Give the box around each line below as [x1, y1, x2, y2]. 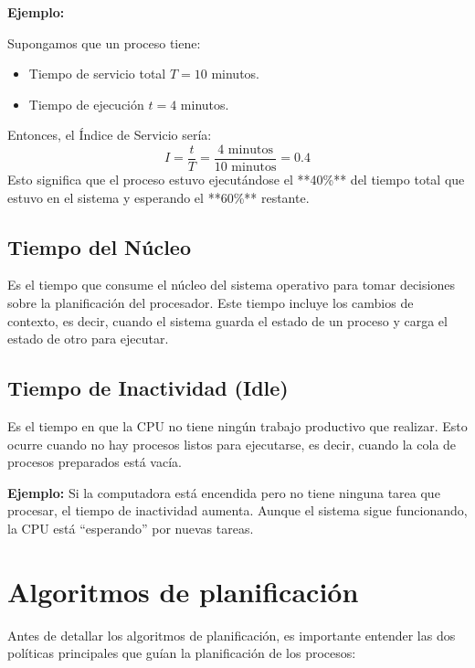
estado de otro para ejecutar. [7, 329, 169, 348]
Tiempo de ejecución [28, 94, 144, 113]
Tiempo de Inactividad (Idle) [7, 374, 289, 402]
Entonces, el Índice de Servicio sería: [7, 125, 212, 144]
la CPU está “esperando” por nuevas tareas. [7, 518, 254, 537]
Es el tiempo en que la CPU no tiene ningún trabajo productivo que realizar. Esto [7, 417, 468, 435]
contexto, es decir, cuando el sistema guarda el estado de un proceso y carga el [7, 311, 448, 330]
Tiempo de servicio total [28, 64, 166, 83]
